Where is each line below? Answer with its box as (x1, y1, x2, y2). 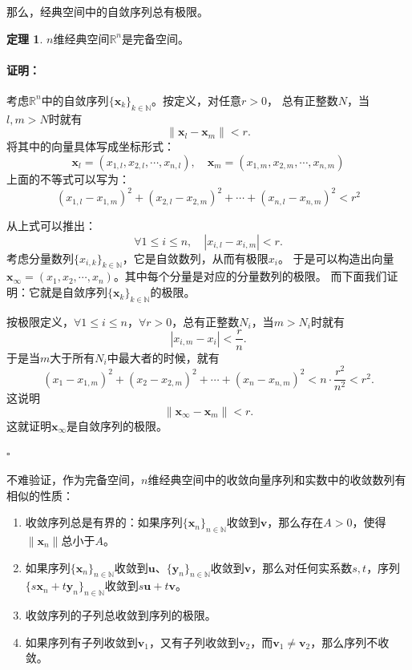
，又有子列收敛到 (148, 633, 239, 650)
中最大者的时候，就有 (107, 349, 220, 365)
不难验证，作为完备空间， (6, 471, 141, 488)
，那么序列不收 (310, 633, 390, 650)
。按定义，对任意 (151, 91, 242, 108)
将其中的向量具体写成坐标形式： (6, 138, 175, 155)
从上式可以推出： (6, 217, 96, 234)
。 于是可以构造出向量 (277, 249, 394, 266)
